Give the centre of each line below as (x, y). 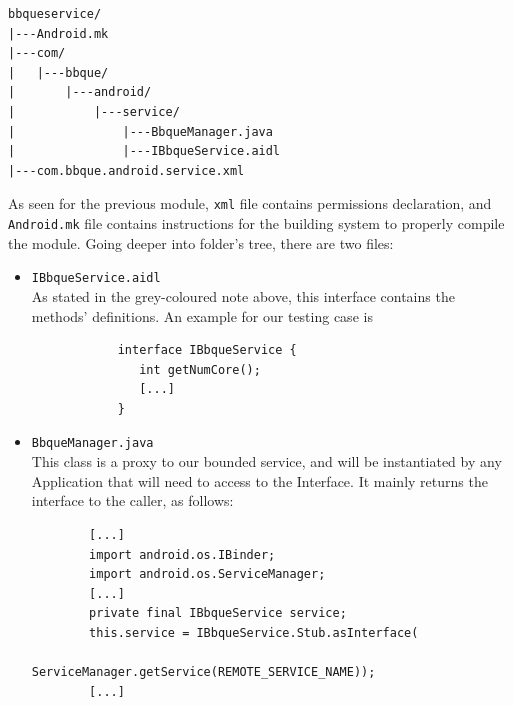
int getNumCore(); (200, 369)
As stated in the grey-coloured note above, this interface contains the (243, 295)
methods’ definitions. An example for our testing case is (202, 315)
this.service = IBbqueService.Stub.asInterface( (254, 632)
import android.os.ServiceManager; (207, 574)
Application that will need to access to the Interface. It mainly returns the (259, 480)
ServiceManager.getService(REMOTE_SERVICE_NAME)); (203, 672)
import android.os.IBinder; (182, 554)
